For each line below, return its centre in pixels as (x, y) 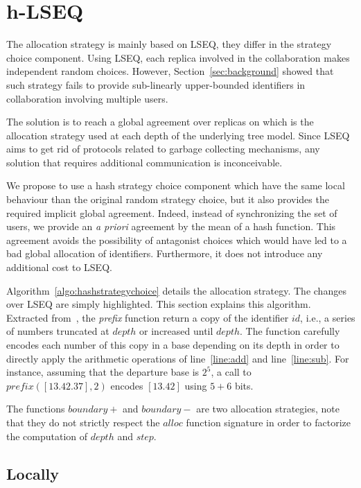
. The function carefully (290, 331)
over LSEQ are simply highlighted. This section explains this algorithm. (159, 304)
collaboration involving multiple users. (87, 98)
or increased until (176, 331)
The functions (36, 409)
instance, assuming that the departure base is (103, 372)
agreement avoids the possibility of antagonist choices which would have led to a (177, 239)
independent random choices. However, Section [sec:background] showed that (170, 71)
